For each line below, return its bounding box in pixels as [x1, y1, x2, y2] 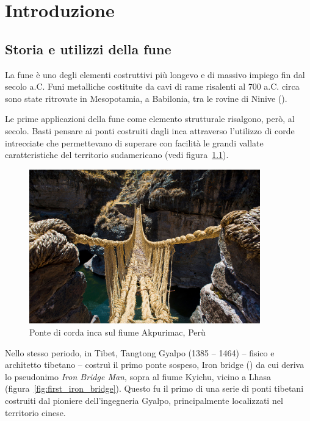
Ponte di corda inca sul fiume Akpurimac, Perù [29, 325, 206, 338]
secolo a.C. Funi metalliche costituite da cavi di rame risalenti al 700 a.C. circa [5, 80, 300, 93]
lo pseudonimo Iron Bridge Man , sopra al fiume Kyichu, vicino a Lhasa [5, 370, 271, 383]
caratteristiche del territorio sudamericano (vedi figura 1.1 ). [5, 148, 229, 161]
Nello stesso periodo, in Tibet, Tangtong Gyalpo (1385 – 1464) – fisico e [5, 346, 275, 359]
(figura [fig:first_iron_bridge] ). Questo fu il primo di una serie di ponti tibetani [5, 382, 304, 395]
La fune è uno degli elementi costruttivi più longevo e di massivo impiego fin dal [5, 68, 305, 81]
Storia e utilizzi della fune [5, 39, 171, 58]
